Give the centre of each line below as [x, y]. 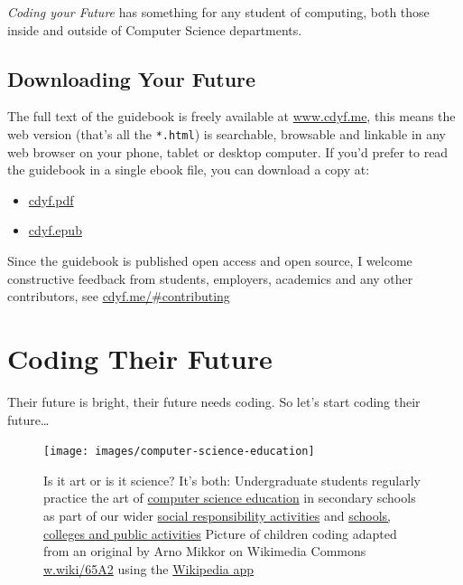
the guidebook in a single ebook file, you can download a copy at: [189, 170]
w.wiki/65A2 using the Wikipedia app [149, 568]
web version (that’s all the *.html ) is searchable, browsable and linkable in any [227, 133]
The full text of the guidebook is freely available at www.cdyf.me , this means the [231, 116]
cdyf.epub [55, 230]
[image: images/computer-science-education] [179, 452]
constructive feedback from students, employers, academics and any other [210, 278]
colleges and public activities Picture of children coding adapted [220, 533]
